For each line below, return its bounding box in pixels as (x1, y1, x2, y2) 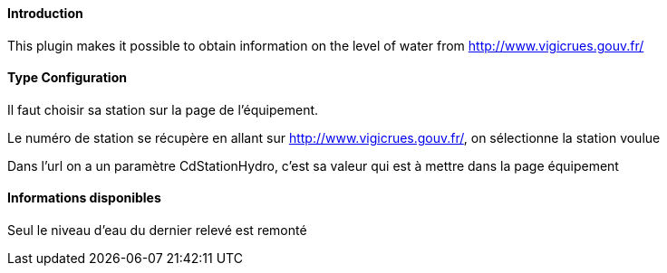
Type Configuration (7, 70, 127, 86)
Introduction (7, 5, 83, 21)
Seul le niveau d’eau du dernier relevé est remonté (7, 222, 307, 239)
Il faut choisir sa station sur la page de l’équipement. (7, 101, 319, 118)
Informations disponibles (7, 190, 161, 206)
